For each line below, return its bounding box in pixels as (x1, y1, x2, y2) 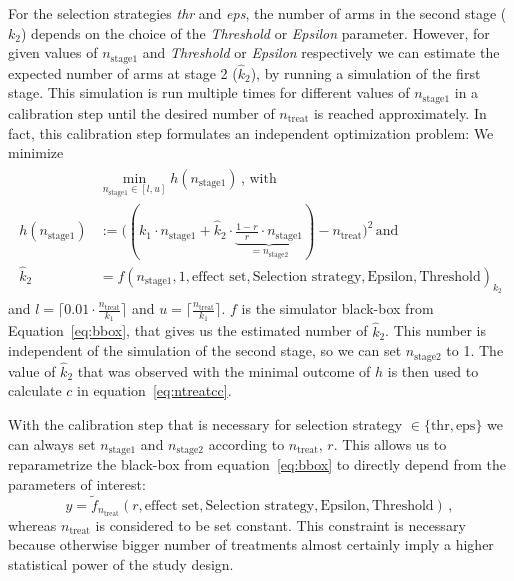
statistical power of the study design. (8, 553, 234, 574)
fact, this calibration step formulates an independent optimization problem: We (8, 122, 494, 143)
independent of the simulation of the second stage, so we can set (8, 340, 402, 361)
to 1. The (446, 340, 504, 361)
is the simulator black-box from (241, 298, 434, 319)
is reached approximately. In (313, 102, 487, 123)
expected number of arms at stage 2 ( (8, 62, 238, 83)
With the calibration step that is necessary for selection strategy (8, 414, 403, 435)
